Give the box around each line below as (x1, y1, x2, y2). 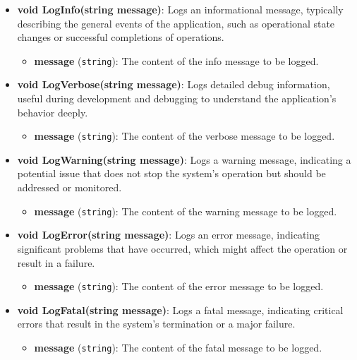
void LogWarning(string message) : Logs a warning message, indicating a (17, 152, 351, 167)
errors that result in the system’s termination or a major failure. (17, 316, 296, 331)
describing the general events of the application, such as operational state (17, 16, 335, 30)
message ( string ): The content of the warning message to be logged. (34, 203, 337, 218)
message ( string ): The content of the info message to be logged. (34, 53, 319, 68)
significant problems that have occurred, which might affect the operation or (17, 241, 348, 256)
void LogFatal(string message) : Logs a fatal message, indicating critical (17, 302, 344, 317)
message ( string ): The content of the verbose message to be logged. (34, 128, 335, 143)
